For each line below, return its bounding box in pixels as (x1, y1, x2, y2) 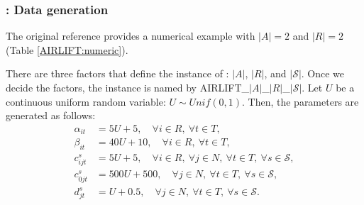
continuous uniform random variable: (6, 94, 166, 109)
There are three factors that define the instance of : (6, 66, 229, 81)
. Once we (301, 66, 345, 81)
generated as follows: (6, 108, 96, 123)
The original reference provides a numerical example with (6, 28, 255, 43)
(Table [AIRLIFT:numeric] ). (6, 42, 128, 57)
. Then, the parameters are (241, 94, 359, 109)
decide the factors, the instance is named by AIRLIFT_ (6, 80, 250, 94)
